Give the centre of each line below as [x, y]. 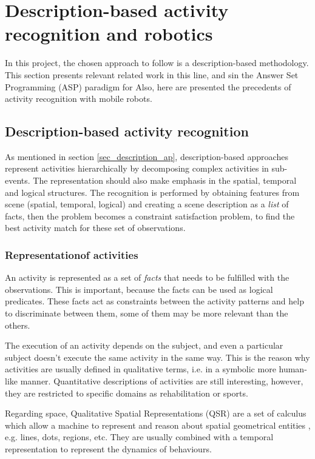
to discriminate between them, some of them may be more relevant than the [147, 313]
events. [18, 180]
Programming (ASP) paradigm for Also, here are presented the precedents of [148, 86]
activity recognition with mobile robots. [79, 99]
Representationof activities [72, 254]
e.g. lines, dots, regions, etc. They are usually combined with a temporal [139, 437]
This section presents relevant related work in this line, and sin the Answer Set [152, 74]
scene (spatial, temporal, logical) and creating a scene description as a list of [147, 204]
